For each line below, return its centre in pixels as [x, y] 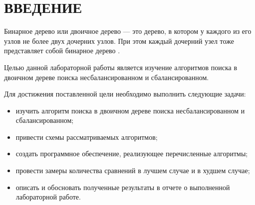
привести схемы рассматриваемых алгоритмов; [87, 137]
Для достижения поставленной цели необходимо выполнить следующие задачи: [125, 94]
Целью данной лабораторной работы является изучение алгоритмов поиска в [121, 67]
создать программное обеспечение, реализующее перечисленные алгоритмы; [132, 154]
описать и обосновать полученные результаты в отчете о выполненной [123, 187]
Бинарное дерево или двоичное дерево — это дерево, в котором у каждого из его [128, 31]
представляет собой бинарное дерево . [62, 51]
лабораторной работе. [48, 197]
